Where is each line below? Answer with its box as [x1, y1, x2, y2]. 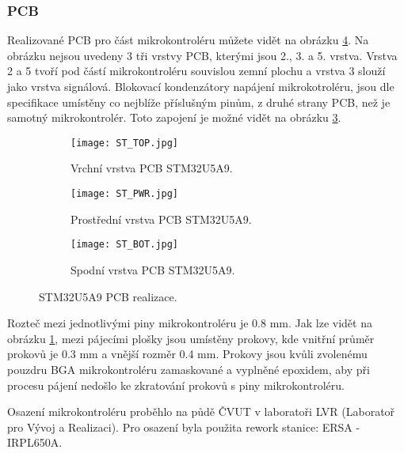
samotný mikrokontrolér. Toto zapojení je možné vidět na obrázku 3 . [7, 109, 341, 126]
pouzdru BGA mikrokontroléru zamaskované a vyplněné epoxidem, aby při [7, 361, 370, 377]
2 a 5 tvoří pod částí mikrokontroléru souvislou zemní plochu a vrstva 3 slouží [7, 62, 386, 79]
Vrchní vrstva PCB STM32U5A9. [71, 160, 233, 176]
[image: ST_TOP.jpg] [71, 137, 179, 149]
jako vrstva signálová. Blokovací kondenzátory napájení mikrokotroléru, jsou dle [7, 78, 394, 94]
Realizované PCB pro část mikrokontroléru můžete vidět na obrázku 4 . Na [7, 32, 369, 48]
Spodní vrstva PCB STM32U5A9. [71, 261, 235, 277]
